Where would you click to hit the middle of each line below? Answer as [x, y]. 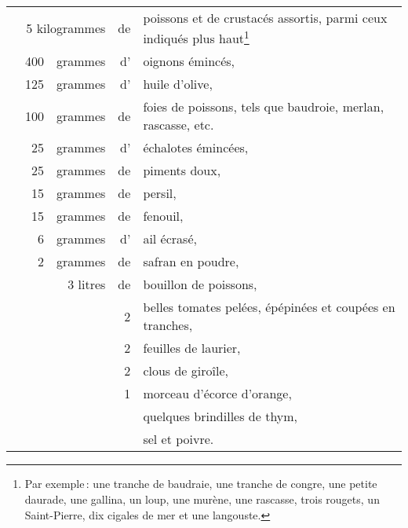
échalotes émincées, [196, 148]
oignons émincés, [189, 61]
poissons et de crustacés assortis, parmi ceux [265, 18]
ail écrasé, [170, 239]
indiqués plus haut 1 [196, 37]
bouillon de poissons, [200, 284]
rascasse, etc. [178, 125]
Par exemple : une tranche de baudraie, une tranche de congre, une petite [201, 484]
